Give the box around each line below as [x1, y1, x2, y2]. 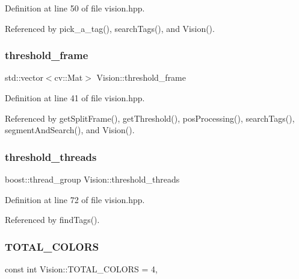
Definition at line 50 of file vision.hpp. [5, 2, 145, 14]
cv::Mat [54, 71, 83, 84]
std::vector [5, 71, 43, 84]
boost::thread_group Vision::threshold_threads [5, 173, 180, 185]
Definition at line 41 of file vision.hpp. [5, 92, 145, 104]
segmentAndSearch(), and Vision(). [5, 124, 135, 136]
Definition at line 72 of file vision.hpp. [5, 193, 145, 205]
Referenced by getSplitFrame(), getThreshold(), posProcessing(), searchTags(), [5, 111, 295, 124]
